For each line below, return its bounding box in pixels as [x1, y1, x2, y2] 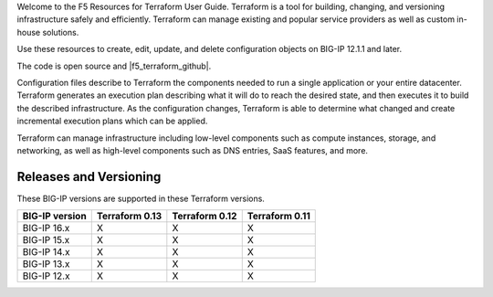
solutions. [42, 27, 79, 37]
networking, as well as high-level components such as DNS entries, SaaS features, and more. [16, 144, 369, 155]
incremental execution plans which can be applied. [16, 115, 208, 127]
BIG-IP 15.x [22, 234, 70, 247]
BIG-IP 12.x [22, 270, 70, 282]
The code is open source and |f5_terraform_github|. [16, 60, 212, 71]
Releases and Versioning [16, 169, 162, 185]
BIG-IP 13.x [22, 258, 70, 270]
